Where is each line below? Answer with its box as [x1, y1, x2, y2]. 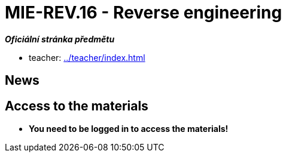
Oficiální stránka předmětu [5, 33, 115, 44]
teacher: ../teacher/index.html [29, 52, 145, 63]
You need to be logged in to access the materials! [29, 124, 229, 134]
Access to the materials [5, 98, 148, 113]
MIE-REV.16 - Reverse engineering [5, 2, 282, 23]
